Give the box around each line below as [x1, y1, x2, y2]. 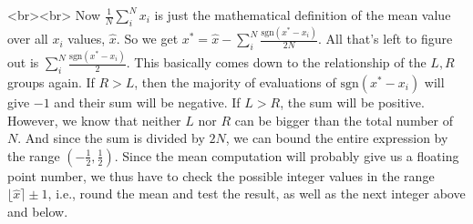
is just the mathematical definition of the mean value [154, 5, 451, 24]
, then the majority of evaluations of [134, 73, 336, 92]
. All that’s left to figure [318, 29, 453, 48]
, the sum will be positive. [280, 93, 425, 112]
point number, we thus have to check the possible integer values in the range [7, 166, 435, 185]
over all [7, 29, 48, 48]
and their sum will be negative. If [54, 93, 241, 112]
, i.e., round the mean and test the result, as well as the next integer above [47, 184, 466, 203]
